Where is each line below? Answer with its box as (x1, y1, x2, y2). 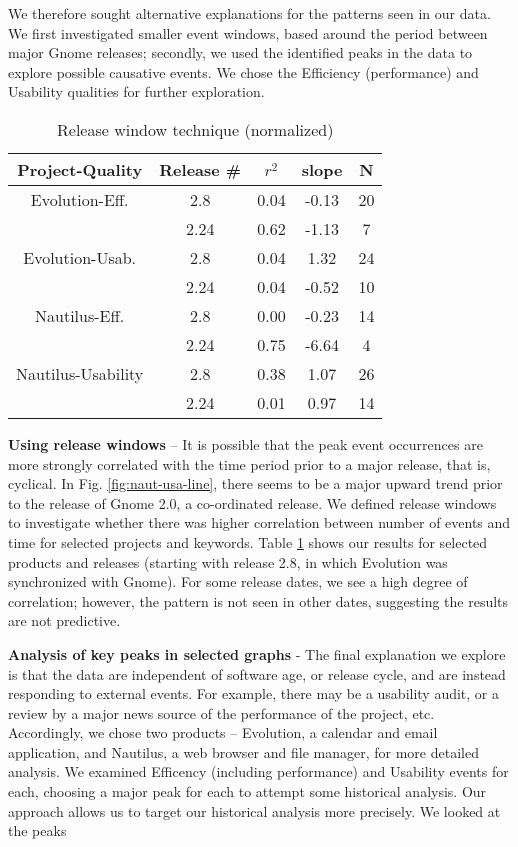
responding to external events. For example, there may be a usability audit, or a (8, 683, 500, 704)
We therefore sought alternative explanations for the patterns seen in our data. (8, 3, 491, 23)
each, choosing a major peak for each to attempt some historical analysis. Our (8, 781, 487, 802)
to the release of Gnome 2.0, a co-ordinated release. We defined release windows (8, 492, 497, 513)
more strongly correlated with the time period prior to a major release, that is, (8, 453, 491, 474)
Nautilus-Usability (16, 361, 144, 385)
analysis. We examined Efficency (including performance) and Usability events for (8, 761, 509, 782)
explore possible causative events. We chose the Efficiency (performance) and (8, 61, 479, 82)
